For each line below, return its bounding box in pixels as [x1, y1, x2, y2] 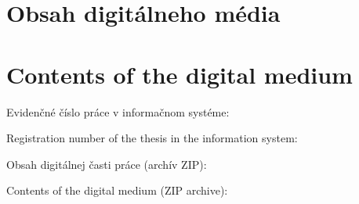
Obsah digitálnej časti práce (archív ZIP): [6, 156, 207, 172]
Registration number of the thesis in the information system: [6, 130, 298, 146]
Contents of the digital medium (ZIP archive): [6, 182, 228, 199]
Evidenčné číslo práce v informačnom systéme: [6, 103, 230, 120]
